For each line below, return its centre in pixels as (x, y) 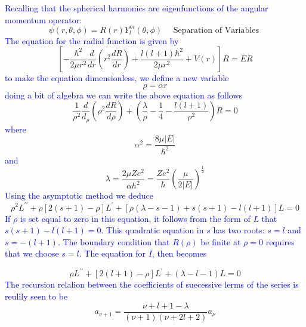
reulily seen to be (36, 296)
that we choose (32, 253)
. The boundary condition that (114, 241)
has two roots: (239, 230)
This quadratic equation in (155, 230)
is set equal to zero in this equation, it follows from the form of (135, 218)
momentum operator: (44, 19)
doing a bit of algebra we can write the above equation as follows (124, 95)
